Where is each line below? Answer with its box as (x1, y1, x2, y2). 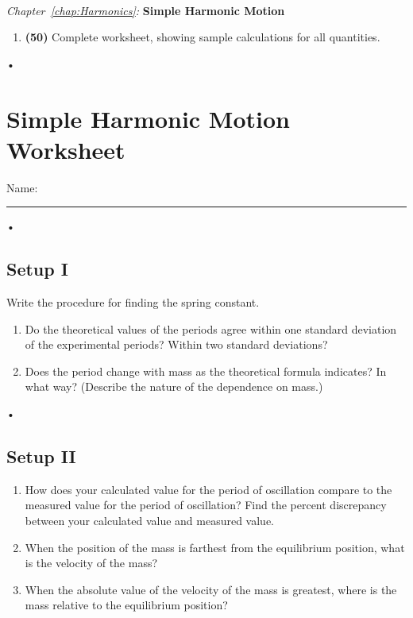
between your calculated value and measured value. (25, 512, 274, 529)
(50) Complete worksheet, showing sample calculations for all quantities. (25, 29, 380, 45)
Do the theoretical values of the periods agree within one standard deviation (25, 320, 397, 337)
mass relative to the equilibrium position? (25, 597, 228, 613)
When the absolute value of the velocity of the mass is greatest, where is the (25, 581, 397, 597)
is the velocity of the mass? (25, 554, 158, 571)
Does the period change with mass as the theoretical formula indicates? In (25, 362, 387, 379)
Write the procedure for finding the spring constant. (6, 294, 260, 311)
